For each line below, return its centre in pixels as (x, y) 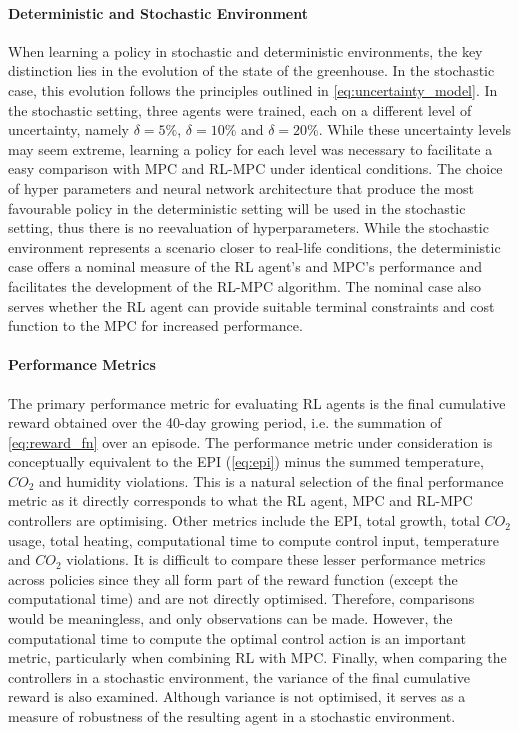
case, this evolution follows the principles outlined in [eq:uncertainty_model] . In (253, 89)
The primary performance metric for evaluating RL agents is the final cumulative (257, 402)
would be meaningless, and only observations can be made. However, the (230, 618)
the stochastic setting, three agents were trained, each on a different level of (240, 109)
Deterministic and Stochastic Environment (158, 12)
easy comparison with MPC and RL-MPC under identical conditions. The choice (255, 168)
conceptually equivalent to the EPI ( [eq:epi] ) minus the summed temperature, (246, 461)
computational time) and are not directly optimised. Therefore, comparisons (241, 598)
